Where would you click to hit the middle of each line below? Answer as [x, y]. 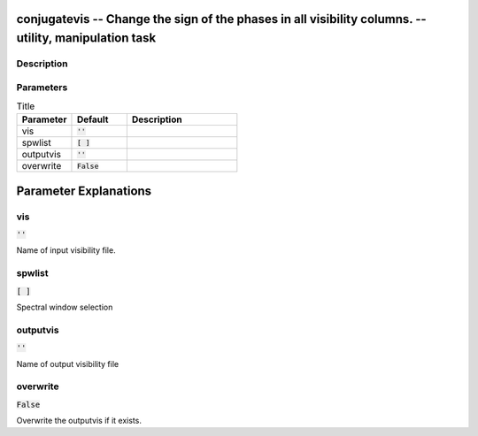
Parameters [42, 87]
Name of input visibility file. [66, 250]
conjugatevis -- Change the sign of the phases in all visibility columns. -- [221, 19]
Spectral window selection [65, 307]
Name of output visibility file [68, 363]
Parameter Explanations [84, 191]
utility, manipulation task [86, 38]
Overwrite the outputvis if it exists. [79, 421]
